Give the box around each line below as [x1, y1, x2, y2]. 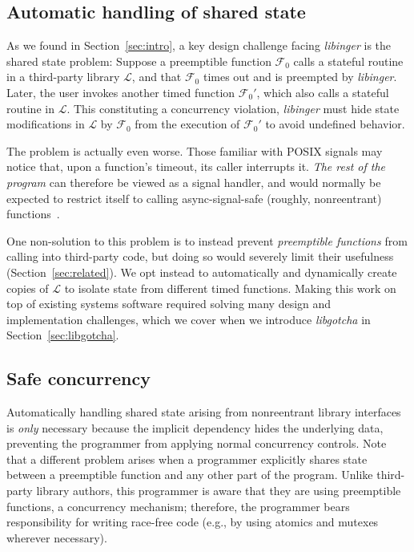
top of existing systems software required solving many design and [6, 295, 332, 312]
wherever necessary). [6, 529, 107, 546]
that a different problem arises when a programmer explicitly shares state [6, 450, 368, 467]
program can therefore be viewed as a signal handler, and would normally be [6, 173, 381, 190]
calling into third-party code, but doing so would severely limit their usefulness [6, 248, 394, 265]
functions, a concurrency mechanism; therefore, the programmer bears [6, 497, 350, 514]
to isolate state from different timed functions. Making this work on [64, 279, 396, 296]
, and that [131, 68, 182, 85]
